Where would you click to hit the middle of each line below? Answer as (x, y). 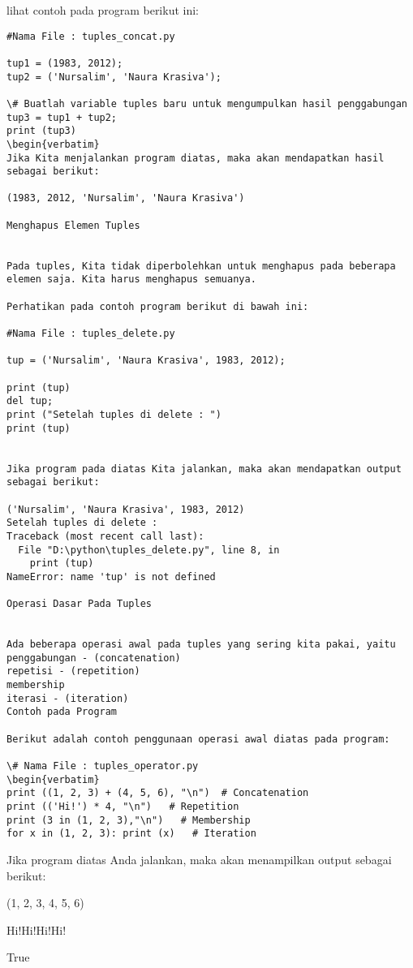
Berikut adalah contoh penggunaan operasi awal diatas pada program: (198, 739)
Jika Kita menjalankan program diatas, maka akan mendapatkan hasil (196, 158)
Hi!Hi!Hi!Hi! (37, 929)
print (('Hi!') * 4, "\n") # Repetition (123, 807)
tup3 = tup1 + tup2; (62, 117)
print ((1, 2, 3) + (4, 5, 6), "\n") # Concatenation (158, 793)
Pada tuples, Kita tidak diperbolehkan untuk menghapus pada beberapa (201, 266)
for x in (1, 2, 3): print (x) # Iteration (131, 834)
